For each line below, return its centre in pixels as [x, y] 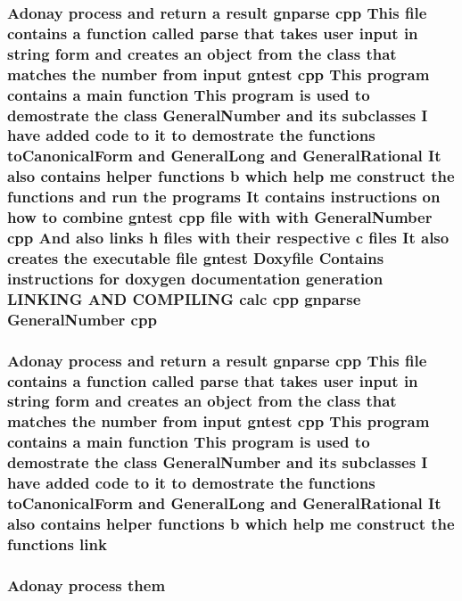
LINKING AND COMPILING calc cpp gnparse [184, 298]
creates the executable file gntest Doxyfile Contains [196, 257]
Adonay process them [87, 585]
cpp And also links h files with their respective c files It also [228, 238]
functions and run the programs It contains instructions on [224, 197]
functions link [57, 543]
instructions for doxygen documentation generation [195, 278]
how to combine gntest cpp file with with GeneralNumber [220, 217]
